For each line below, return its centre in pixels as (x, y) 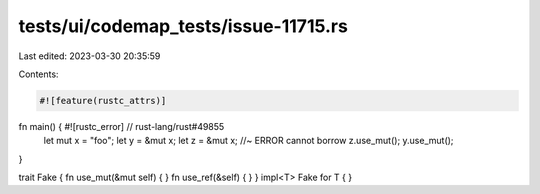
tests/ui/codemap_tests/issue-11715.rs (183, 26)
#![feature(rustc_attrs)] (103, 100)
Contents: (38, 74)
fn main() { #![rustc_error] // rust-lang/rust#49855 (121, 126)
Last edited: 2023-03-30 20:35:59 (89, 56)
